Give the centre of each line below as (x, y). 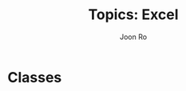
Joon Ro (133, 37)
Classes (35, 77)
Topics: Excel (133, 15)
